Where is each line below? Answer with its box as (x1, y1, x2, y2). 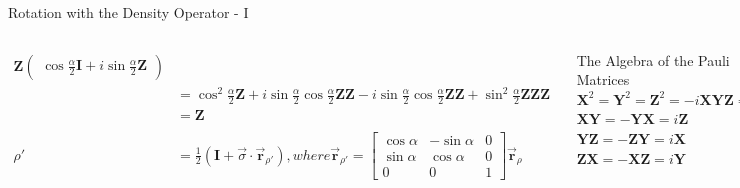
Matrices (576, 69, 630, 90)
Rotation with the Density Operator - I (8, 2, 249, 22)
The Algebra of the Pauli (576, 49, 730, 70)
